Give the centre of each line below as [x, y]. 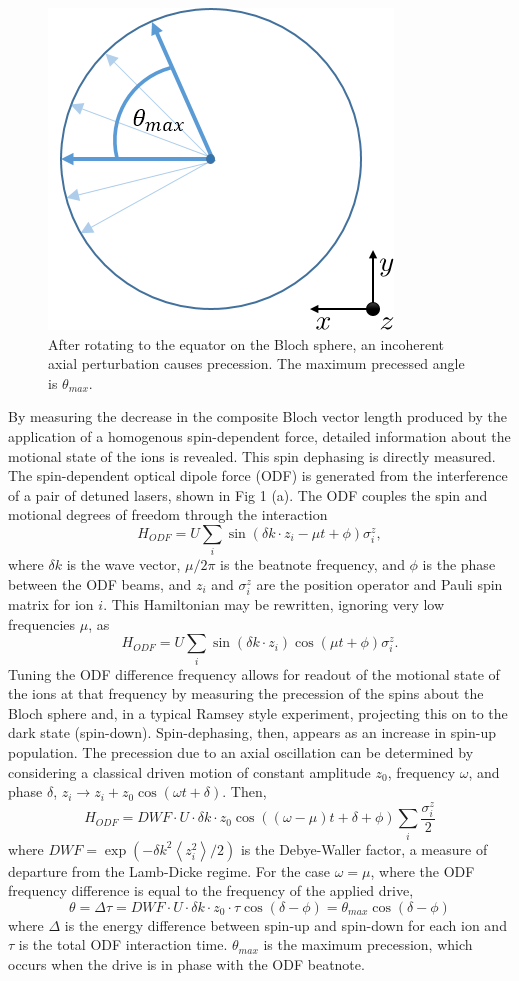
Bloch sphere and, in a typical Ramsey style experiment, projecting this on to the [258, 712]
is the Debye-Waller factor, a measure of [364, 848]
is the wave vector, [123, 564]
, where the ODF [422, 870]
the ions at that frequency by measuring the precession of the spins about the [246, 693]
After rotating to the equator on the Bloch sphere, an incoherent [246, 343]
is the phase [459, 564]
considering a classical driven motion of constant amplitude [189, 771]
